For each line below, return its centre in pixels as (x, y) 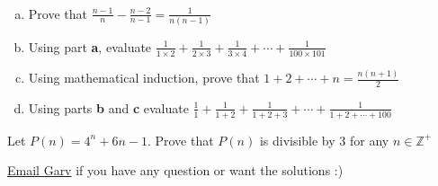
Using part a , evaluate (90, 46)
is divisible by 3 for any (324, 140)
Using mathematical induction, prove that (144, 78)
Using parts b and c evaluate (108, 107)
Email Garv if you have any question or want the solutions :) (175, 170)
